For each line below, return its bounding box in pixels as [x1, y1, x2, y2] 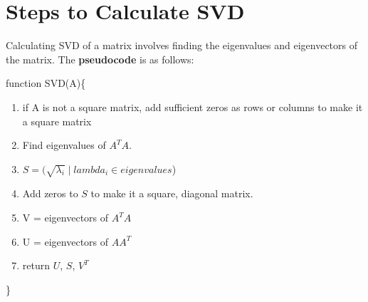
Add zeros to [22, 186, 78, 201]
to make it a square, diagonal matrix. [90, 186, 253, 201]
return [22, 258, 51, 273]
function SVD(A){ [6, 75, 86, 90]
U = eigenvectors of [22, 234, 109, 249]
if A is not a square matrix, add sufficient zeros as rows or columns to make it [22, 99, 363, 114]
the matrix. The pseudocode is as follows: [6, 51, 194, 66]
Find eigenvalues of [22, 137, 106, 152]
